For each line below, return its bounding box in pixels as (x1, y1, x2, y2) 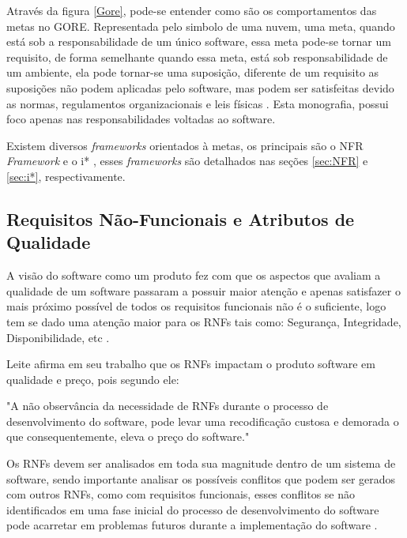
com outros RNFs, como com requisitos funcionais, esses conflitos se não (6, 486, 355, 502)
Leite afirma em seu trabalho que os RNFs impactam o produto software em (6, 356, 375, 372)
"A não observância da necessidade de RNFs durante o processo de (6, 397, 329, 414)
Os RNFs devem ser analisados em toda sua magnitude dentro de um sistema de (6, 455, 396, 472)
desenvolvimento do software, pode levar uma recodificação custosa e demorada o (6, 412, 399, 429)
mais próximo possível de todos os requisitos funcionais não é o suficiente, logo (6, 298, 386, 314)
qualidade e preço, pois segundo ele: (6, 371, 179, 387)
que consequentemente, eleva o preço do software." (6, 428, 250, 445)
